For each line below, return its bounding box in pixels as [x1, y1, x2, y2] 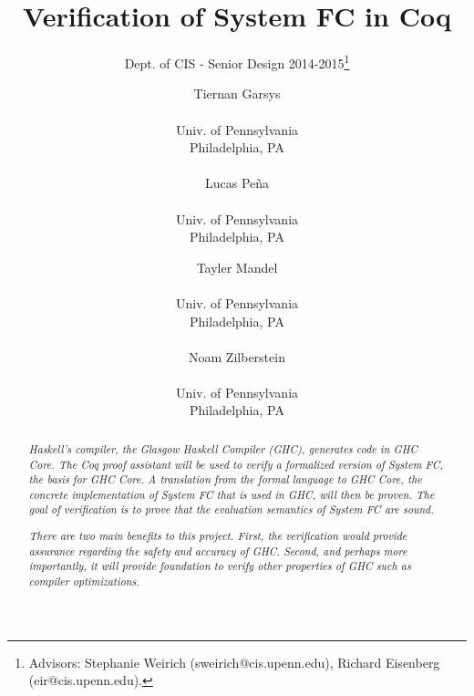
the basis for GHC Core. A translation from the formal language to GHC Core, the [28, 472, 422, 487]
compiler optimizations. [28, 574, 139, 588]
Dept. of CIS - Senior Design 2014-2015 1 [124, 51, 350, 72]
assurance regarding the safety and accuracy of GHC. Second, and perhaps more [28, 543, 407, 558]
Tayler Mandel [196, 257, 278, 276]
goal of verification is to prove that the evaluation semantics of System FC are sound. [28, 502, 434, 517]
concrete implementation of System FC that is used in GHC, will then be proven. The [28, 486, 435, 502]
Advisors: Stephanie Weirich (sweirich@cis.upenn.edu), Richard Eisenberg [28, 652, 440, 671]
